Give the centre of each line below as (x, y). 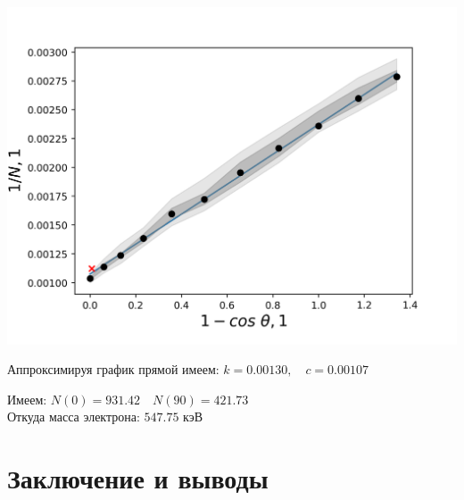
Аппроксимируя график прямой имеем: (113, 369)
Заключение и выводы (138, 478)
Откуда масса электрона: (74, 417)
